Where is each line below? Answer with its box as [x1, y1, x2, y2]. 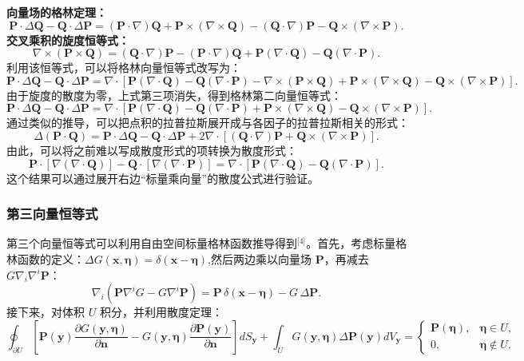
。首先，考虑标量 [306, 235, 396, 252]
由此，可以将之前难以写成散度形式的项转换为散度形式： [6, 141, 297, 158]
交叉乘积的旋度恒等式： [6, 31, 129, 48]
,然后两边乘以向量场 [208, 250, 312, 267]
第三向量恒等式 [6, 204, 98, 224]
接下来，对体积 [6, 303, 85, 320]
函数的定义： [17, 250, 85, 267]
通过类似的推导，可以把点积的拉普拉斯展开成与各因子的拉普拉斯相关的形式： [6, 114, 409, 131]
